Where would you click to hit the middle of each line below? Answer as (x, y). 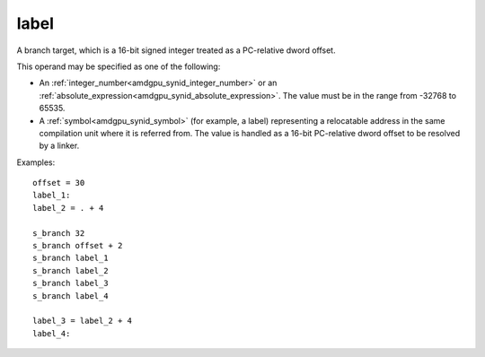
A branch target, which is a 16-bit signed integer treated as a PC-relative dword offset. (176, 50)
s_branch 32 (59, 233)
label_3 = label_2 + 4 (83, 321)
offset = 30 (59, 183)
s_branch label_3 (71, 283)
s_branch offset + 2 (78, 246)
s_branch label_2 (71, 270)
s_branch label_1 (71, 258)
